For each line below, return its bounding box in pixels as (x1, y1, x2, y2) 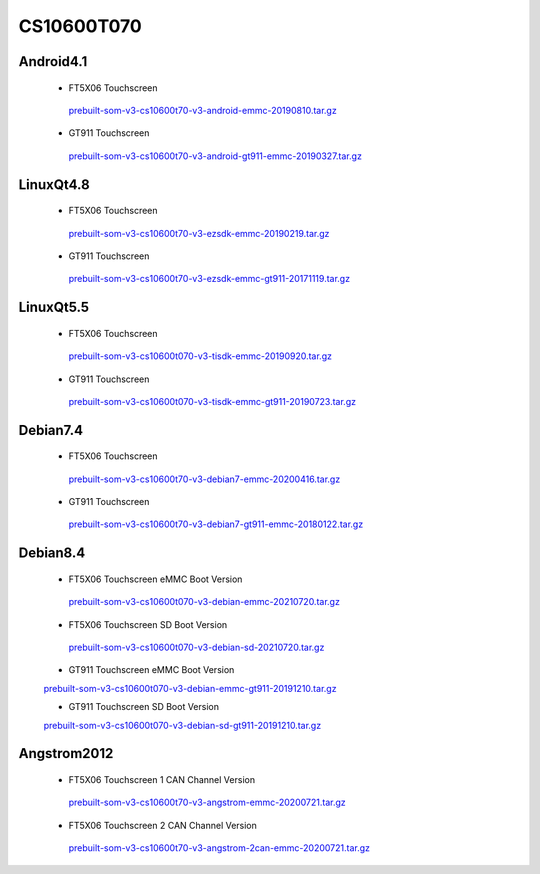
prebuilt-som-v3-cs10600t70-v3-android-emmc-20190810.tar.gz (68, 104, 337, 116)
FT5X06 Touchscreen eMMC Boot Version (68, 573, 243, 585)
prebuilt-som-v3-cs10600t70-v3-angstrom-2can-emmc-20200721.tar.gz (68, 842, 370, 854)
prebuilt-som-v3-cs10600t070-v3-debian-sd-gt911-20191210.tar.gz (43, 719, 322, 731)
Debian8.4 (18, 545, 86, 562)
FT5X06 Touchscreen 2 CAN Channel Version (68, 819, 257, 831)
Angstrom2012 (18, 745, 114, 762)
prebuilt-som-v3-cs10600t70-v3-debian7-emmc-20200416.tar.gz (68, 473, 341, 485)
